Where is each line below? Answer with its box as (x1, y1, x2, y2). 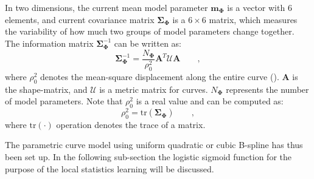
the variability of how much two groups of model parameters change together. (5, 25, 295, 38)
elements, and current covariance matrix (5, 13, 155, 25)
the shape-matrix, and (5, 83, 88, 95)
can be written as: (114, 36, 181, 49)
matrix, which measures (209, 13, 298, 25)
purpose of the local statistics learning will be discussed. (5, 162, 214, 175)
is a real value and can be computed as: (136, 95, 284, 107)
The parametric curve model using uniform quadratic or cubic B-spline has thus (5, 138, 303, 151)
